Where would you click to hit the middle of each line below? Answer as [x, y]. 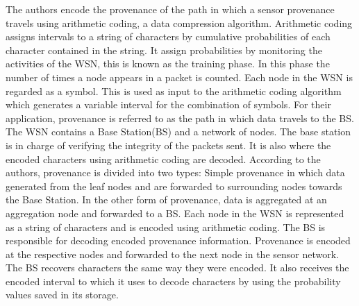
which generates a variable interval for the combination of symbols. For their [168, 104]
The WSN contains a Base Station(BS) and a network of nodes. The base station [178, 131]
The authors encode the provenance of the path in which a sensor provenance [170, 9]
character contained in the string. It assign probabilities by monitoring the [164, 50]
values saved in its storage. [62, 295]
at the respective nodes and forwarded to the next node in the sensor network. [172, 254]
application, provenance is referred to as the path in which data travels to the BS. [180, 118]
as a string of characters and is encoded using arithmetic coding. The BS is [166, 227]
